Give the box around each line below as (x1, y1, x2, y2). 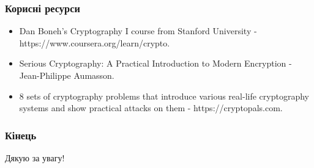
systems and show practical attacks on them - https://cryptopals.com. (19, 101, 283, 114)
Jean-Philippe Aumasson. (19, 69, 114, 81)
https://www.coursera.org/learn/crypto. (19, 36, 170, 49)
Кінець (5, 127, 37, 142)
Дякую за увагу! (5, 152, 65, 164)
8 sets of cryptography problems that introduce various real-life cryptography (19, 89, 309, 102)
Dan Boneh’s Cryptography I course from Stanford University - (19, 24, 257, 37)
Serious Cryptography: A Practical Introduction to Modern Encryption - (19, 57, 292, 70)
